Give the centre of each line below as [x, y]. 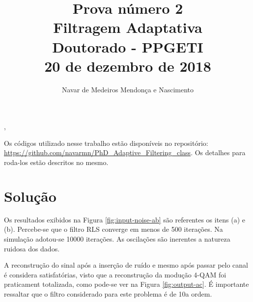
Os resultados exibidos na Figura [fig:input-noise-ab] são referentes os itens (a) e [125, 219]
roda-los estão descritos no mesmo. [56, 162]
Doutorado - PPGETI [128, 46]
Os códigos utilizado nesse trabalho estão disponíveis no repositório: [106, 143]
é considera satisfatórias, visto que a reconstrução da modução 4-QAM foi [115, 274]
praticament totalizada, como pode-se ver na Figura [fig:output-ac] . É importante [126, 284]
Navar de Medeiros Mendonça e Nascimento [128, 89]
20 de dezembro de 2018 [128, 66]
